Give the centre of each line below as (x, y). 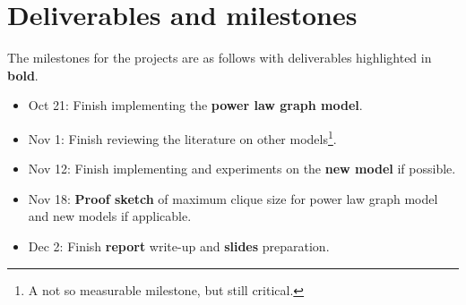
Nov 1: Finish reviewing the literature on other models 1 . (182, 137)
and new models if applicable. (110, 216)
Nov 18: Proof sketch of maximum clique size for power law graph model (233, 198)
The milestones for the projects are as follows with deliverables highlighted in (220, 58)
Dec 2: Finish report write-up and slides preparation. (179, 246)
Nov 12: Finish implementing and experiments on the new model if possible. (242, 169)
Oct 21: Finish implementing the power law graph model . (195, 105)
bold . (23, 75)
